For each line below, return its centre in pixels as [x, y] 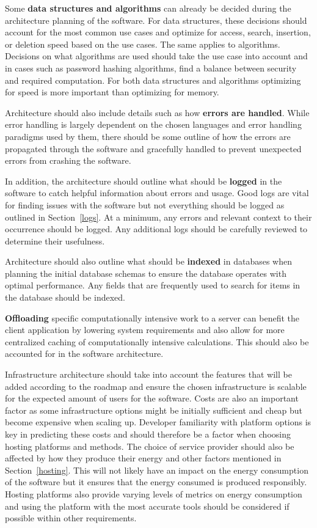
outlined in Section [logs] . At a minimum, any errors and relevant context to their [158, 217]
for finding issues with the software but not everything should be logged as [145, 204]
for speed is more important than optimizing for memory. [112, 92]
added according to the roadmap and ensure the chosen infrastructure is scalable [156, 386]
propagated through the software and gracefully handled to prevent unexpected [153, 148]
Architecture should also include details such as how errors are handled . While [157, 112]
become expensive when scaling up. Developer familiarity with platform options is [158, 422]
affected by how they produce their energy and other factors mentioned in [143, 458]
